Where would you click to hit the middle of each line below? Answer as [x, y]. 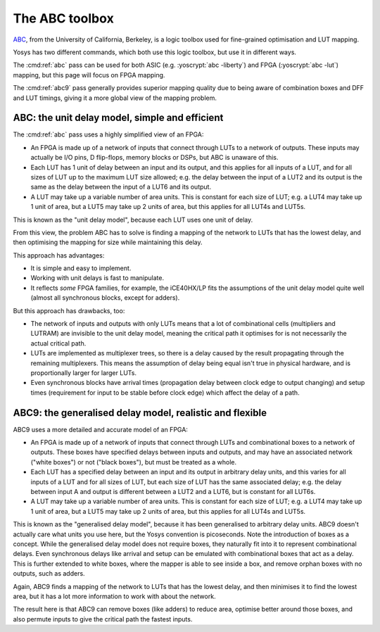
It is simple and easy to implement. [81, 268]
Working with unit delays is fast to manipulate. [97, 278]
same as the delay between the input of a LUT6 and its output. [121, 187]
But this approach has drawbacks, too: [69, 310]
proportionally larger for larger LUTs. [84, 373]
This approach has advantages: [59, 255]
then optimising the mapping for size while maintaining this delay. [108, 242]
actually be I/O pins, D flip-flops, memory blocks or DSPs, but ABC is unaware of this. [154, 158]
